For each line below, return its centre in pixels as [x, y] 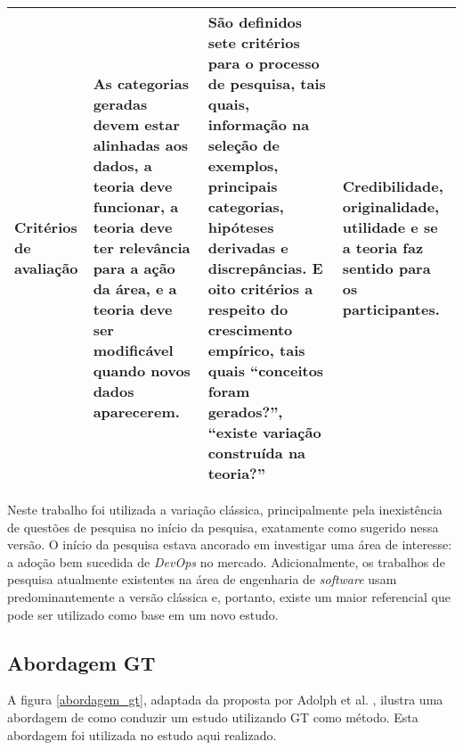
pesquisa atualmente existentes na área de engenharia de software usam [202, 579]
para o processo [264, 63]
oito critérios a [260, 288]
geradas [120, 104]
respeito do [248, 309]
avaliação [46, 268]
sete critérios [254, 42]
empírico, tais [256, 350]
